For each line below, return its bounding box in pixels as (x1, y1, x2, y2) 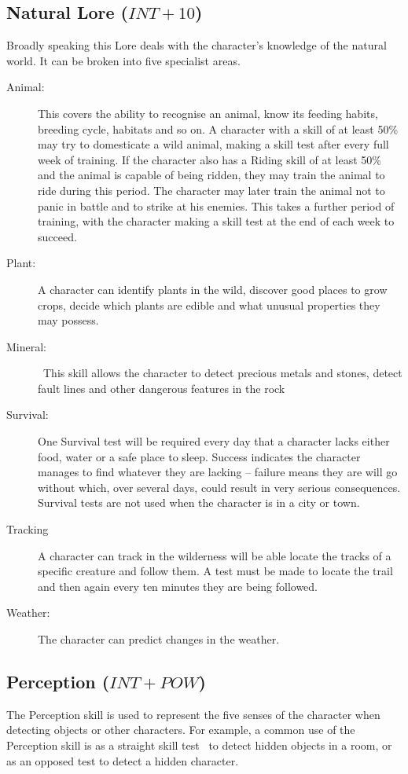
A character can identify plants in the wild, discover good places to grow (38, 281, 388, 297)
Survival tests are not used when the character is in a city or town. (38, 494, 360, 511)
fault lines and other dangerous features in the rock (38, 380, 285, 396)
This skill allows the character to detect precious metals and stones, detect (42, 365, 402, 381)
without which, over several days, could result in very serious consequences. (38, 479, 401, 495)
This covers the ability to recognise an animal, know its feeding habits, (38, 105, 378, 121)
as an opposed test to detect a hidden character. (6, 752, 239, 768)
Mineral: (6, 338, 47, 354)
